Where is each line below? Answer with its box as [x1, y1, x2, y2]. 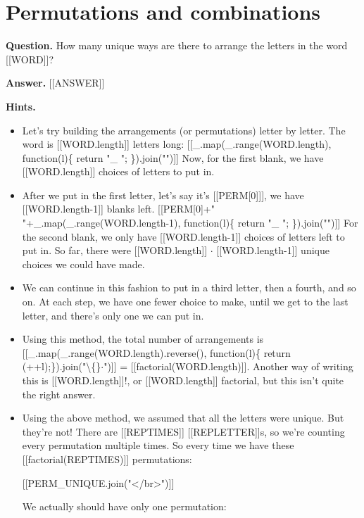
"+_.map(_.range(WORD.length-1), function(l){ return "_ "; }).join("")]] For [22, 215, 358, 230]
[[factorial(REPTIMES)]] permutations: [22, 451, 192, 466]
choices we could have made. [22, 256, 145, 271]
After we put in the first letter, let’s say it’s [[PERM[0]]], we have [22, 187, 304, 202]
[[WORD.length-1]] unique [216, 243, 330, 258]
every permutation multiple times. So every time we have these [22, 438, 294, 453]
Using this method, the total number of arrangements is [22, 331, 264, 346]
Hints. [6, 99, 36, 113]
